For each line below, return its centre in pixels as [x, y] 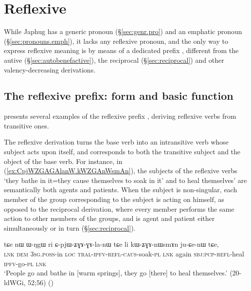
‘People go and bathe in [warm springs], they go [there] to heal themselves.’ [116, 273]
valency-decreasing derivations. [50, 69]
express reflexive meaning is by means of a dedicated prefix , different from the [121, 50]
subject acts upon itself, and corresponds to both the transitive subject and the [122, 152]
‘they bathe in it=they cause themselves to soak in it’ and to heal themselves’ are [125, 180]
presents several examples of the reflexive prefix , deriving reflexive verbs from [120, 116]
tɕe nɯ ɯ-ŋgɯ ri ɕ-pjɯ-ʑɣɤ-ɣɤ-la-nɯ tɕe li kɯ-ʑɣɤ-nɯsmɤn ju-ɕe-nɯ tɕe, [111, 244]
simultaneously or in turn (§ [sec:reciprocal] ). [70, 227]
